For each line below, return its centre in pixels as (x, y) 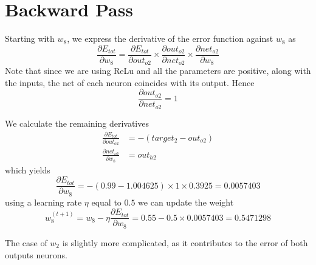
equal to (106, 202)
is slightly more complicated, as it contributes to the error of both (185, 242)
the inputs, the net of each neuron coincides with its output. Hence (130, 82)
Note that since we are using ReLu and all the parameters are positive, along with (158, 71)
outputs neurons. (36, 254)
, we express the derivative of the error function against (170, 39)
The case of (26, 242)
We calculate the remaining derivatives (77, 123)
